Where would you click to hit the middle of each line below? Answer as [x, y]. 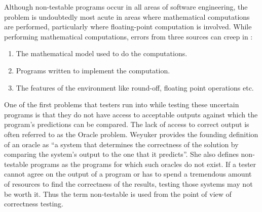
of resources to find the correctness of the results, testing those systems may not [128, 183]
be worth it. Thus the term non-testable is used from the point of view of [118, 194]
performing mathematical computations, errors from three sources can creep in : [128, 36]
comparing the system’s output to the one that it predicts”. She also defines [121, 154]
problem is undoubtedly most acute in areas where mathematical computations [127, 16]
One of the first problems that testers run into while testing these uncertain [122, 104]
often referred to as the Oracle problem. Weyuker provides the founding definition [131, 134]
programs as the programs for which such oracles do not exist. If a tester [143, 164]
